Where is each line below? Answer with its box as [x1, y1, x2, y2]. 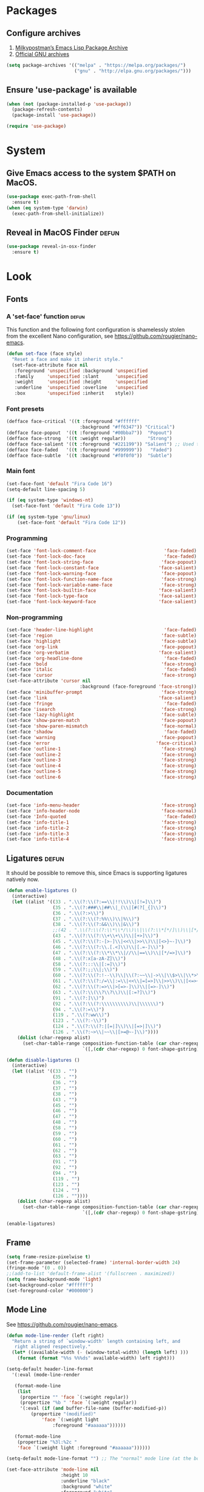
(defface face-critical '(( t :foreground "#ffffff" [6, 418, 140, 425]
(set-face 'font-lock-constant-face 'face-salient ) [6, 564, 197, 571]
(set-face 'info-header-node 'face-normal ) [6, 808, 197, 814]
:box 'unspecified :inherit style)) [14, 390, 135, 396]
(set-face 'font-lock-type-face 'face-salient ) [6, 593, 197, 600]
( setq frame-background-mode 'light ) [6, 1277, 102, 1283]
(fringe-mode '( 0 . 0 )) [6, 1265, 67, 1271]
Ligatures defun [6, 853, 65, 863]
